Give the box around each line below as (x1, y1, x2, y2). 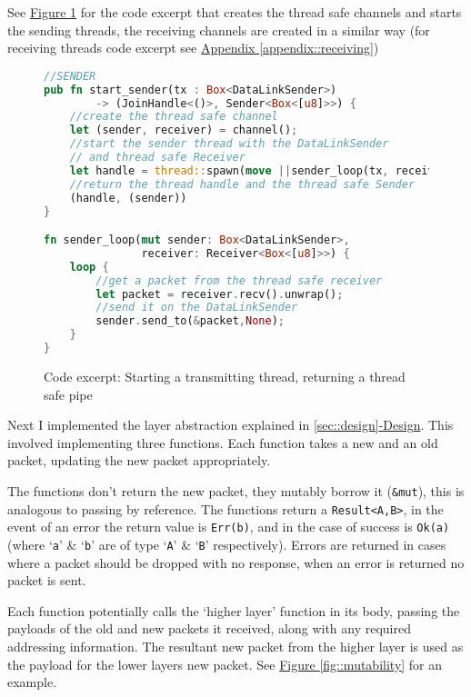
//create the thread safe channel (69, 110, 278, 124)
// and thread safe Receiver (69, 151, 246, 164)
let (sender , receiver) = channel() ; (69, 124, 298, 137)
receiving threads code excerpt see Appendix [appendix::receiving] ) (7, 38, 379, 57)
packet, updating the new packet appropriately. (7, 451, 271, 470)
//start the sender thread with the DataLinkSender (69, 137, 389, 151)
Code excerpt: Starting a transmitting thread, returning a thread (44, 366, 406, 385)
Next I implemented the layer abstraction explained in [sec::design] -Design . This (7, 415, 454, 434)
